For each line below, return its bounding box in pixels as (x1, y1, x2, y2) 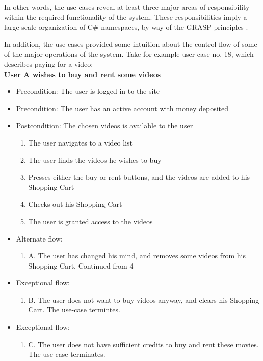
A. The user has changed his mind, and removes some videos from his (28, 250, 246, 261)
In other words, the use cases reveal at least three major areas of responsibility (4, 2, 250, 12)
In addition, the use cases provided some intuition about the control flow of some (4, 38, 257, 49)
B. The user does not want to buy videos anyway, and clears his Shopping (28, 294, 259, 305)
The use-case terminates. (28, 349, 106, 359)
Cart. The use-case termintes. (28, 304, 120, 315)
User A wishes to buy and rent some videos (4, 68, 161, 79)
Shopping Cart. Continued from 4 (28, 260, 134, 271)
